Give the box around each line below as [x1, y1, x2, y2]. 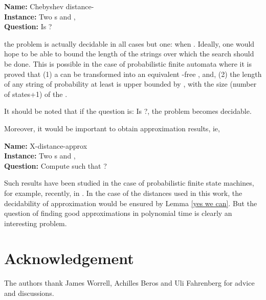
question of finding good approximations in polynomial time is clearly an [4, 208, 232, 218]
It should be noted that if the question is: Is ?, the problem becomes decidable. [4, 106, 252, 116]
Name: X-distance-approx [4, 140, 87, 151]
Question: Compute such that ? [4, 160, 107, 171]
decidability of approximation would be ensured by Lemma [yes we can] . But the [4, 197, 257, 208]
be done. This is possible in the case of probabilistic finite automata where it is [4, 58, 252, 69]
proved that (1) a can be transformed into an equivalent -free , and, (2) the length [4, 68, 262, 79]
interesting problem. [4, 217, 67, 228]
